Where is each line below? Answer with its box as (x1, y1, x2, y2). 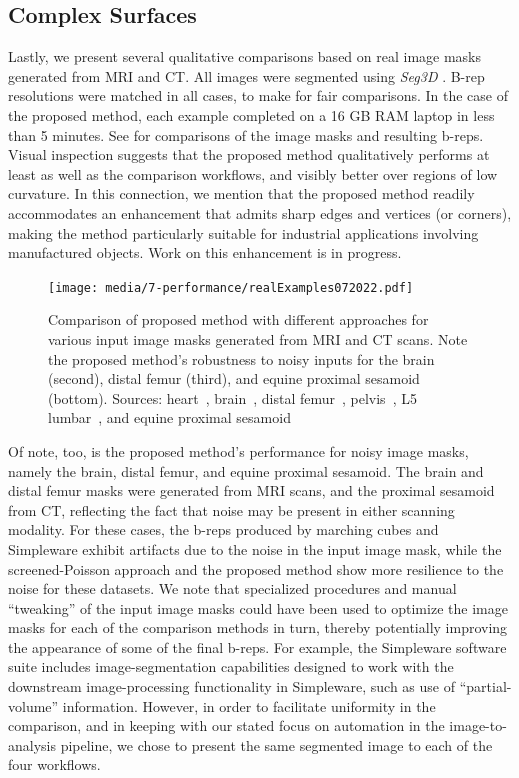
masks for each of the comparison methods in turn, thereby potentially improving (8, 617, 508, 638)
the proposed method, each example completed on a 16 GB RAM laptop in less (8, 104, 495, 125)
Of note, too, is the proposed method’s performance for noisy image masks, (8, 440, 469, 461)
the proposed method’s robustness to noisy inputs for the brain (48, 348, 435, 369)
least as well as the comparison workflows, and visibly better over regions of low (8, 163, 498, 184)
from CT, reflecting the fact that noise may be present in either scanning (8, 499, 455, 520)
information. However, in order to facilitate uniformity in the (62, 695, 436, 716)
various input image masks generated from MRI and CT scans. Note (48, 328, 468, 349)
